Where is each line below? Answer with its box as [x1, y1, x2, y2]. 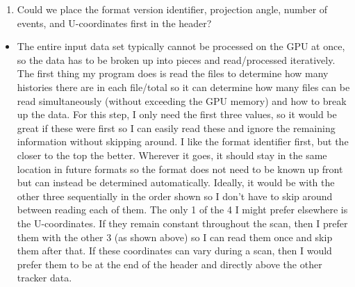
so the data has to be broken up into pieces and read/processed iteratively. [17, 52, 336, 67]
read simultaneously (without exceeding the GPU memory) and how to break [17, 93, 347, 108]
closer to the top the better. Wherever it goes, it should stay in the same [17, 147, 327, 162]
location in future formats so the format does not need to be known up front [17, 161, 343, 176]
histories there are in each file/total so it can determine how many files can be [17, 79, 350, 94]
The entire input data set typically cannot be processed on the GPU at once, [17, 39, 345, 54]
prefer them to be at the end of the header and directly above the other [17, 256, 322, 271]
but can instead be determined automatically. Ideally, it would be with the [17, 175, 335, 190]
